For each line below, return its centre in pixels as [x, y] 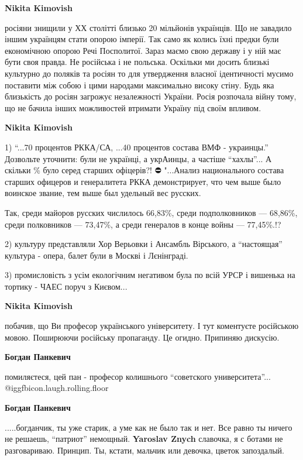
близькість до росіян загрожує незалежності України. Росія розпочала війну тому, [151, 96]
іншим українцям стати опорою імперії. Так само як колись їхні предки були [142, 39]
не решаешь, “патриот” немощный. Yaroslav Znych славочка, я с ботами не [144, 439]
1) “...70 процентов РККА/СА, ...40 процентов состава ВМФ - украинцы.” [137, 147]
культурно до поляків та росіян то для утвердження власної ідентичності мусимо [149, 73]
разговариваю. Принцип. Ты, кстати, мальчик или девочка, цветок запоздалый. [144, 450]
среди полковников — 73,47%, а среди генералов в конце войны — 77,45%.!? [143, 224]
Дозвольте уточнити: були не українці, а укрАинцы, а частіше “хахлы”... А [138, 158]
